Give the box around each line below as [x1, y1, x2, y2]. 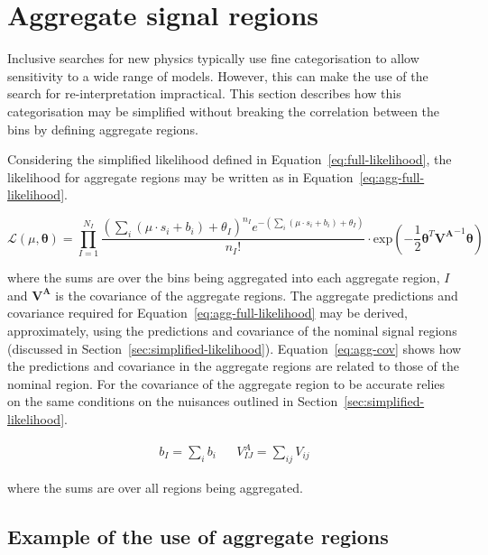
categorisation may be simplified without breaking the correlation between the [7, 101, 440, 120]
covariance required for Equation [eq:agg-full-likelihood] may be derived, [7, 303, 408, 322]
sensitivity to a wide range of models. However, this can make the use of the [7, 66, 428, 85]
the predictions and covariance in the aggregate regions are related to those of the [7, 356, 459, 375]
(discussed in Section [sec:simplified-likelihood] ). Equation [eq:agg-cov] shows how [7, 338, 462, 357]
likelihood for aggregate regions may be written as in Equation [7, 167, 354, 186]
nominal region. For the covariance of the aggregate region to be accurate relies [7, 374, 446, 393]
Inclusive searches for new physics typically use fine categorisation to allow [7, 49, 419, 68]
